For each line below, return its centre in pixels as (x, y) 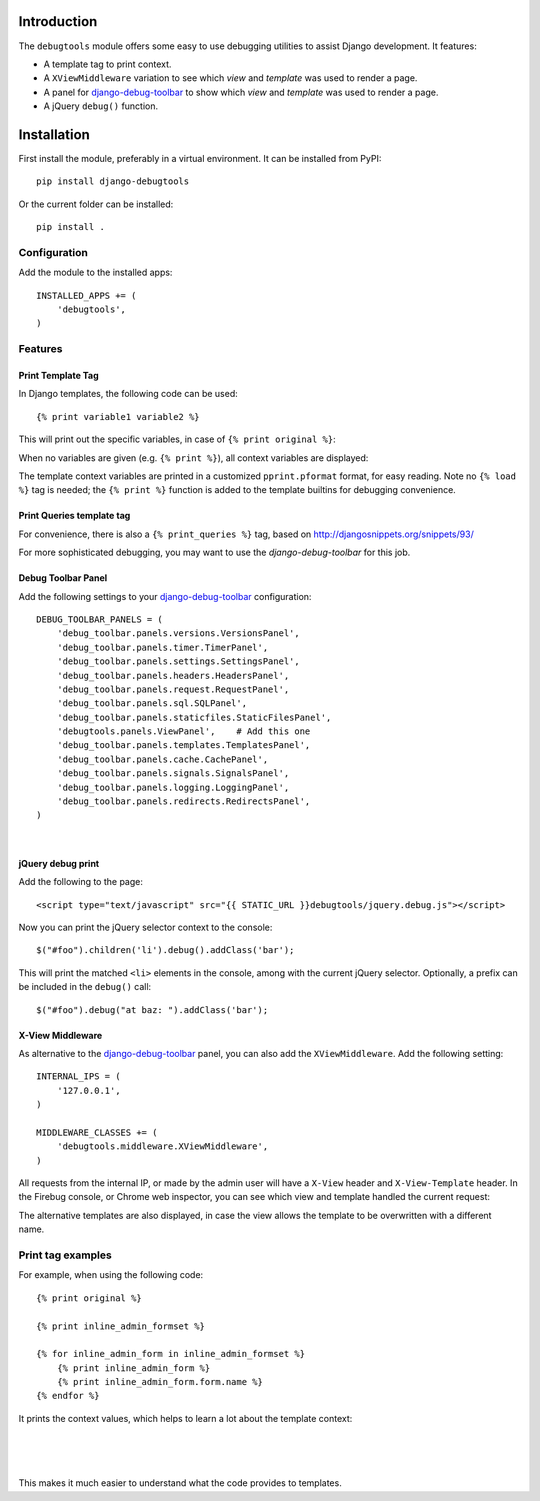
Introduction (58, 21)
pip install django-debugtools (113, 181)
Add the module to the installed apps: (95, 272)
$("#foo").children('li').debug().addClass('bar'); (165, 950)
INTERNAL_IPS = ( (78, 1076)
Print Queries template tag (74, 516)
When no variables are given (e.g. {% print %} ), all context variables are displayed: (193, 457)
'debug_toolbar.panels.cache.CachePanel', (162, 759)
